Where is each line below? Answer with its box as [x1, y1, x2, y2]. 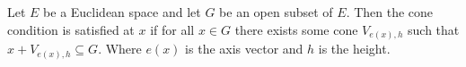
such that [408, 20, 460, 38]
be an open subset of [219, 3, 333, 21]
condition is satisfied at [7, 20, 135, 38]
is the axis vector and [185, 39, 303, 58]
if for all [150, 20, 195, 38]
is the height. [318, 39, 391, 58]
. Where [98, 39, 142, 58]
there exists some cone [234, 20, 358, 38]
